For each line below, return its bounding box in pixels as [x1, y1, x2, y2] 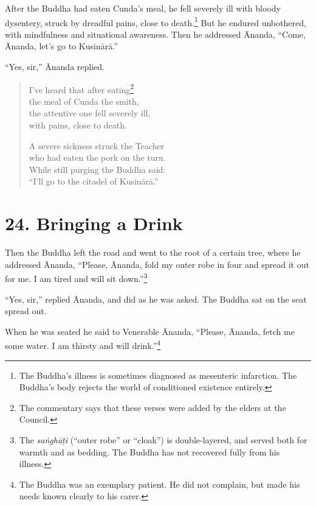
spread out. [5, 304, 47, 317]
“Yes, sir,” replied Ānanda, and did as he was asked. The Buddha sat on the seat [5, 292, 307, 305]
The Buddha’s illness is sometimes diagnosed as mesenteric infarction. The [19, 368, 297, 381]
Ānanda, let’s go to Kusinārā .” [5, 40, 118, 52]
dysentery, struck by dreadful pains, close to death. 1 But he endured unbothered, [5, 14, 306, 29]
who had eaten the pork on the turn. [29, 151, 166, 164]
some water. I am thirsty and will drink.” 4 [5, 337, 161, 352]
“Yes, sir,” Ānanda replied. [5, 60, 105, 73]
